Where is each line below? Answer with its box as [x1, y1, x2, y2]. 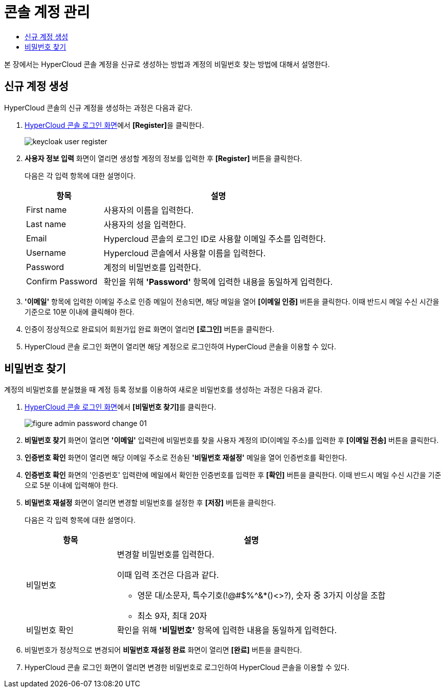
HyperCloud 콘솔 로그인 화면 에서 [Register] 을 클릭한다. [25, 120, 204, 129]
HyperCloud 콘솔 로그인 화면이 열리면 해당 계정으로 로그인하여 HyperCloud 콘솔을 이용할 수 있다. [25, 342, 336, 351]
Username [26, 247, 66, 258]
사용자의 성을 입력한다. [103, 219, 186, 230]
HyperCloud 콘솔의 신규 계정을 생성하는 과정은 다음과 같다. [4, 103, 193, 112]
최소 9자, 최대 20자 [137, 611, 207, 621]
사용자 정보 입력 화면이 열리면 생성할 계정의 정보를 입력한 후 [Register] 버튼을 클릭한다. [25, 153, 302, 163]
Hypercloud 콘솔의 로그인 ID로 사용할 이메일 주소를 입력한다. [103, 233, 326, 244]
